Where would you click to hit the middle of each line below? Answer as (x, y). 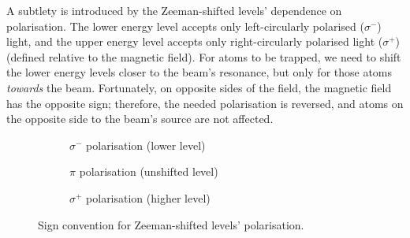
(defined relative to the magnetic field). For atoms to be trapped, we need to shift (204, 56)
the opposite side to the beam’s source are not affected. (140, 119)
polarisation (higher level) (148, 197)
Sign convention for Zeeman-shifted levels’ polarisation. (171, 224)
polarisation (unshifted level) (149, 171)
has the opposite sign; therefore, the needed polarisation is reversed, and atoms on (205, 103)
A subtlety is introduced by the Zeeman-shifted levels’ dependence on (174, 10)
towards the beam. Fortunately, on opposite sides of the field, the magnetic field (199, 87)
